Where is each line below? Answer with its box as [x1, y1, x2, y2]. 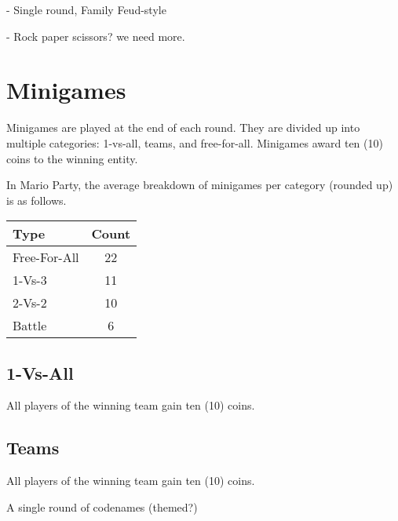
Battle [13, 316, 47, 335]
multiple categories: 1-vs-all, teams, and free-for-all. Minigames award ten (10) [6, 134, 383, 151]
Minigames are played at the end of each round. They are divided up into [6, 119, 360, 136]
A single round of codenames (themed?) [6, 498, 198, 515]
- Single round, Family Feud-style [6, 2, 166, 17]
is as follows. [6, 191, 67, 208]
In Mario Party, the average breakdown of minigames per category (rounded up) [6, 177, 393, 193]
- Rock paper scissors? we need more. [6, 27, 185, 44]
